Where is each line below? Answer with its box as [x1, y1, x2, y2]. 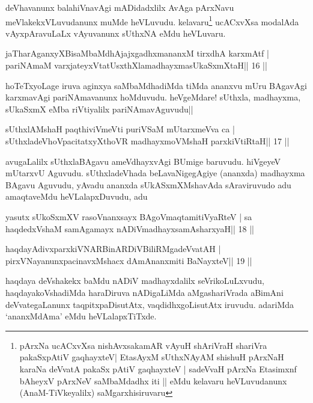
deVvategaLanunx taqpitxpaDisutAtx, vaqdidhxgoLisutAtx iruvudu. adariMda [5, 298, 294, 310]
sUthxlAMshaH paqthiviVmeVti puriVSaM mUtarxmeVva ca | [5, 123, 235, 135]
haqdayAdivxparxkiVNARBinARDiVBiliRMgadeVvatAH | [5, 242, 221, 255]
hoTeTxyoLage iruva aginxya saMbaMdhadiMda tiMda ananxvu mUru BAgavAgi [5, 79, 307, 91]
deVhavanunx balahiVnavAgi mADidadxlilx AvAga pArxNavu [5, 1, 234, 13]
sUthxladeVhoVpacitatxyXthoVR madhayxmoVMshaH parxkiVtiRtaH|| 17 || [5, 135, 290, 147]
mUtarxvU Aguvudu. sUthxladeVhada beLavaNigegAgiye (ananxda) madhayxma [5, 167, 305, 179]
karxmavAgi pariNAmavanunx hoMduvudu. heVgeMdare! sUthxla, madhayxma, [5, 91, 301, 103]
